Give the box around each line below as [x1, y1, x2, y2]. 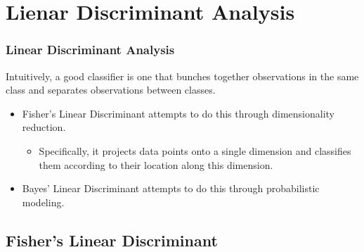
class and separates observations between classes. [6, 82, 216, 97]
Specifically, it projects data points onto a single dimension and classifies [39, 143, 351, 158]
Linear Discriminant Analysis [6, 41, 175, 58]
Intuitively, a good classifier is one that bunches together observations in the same [6, 68, 359, 83]
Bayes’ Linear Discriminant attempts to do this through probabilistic [22, 181, 320, 196]
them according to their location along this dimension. [39, 157, 273, 172]
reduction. [22, 120, 66, 134]
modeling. [22, 194, 65, 209]
